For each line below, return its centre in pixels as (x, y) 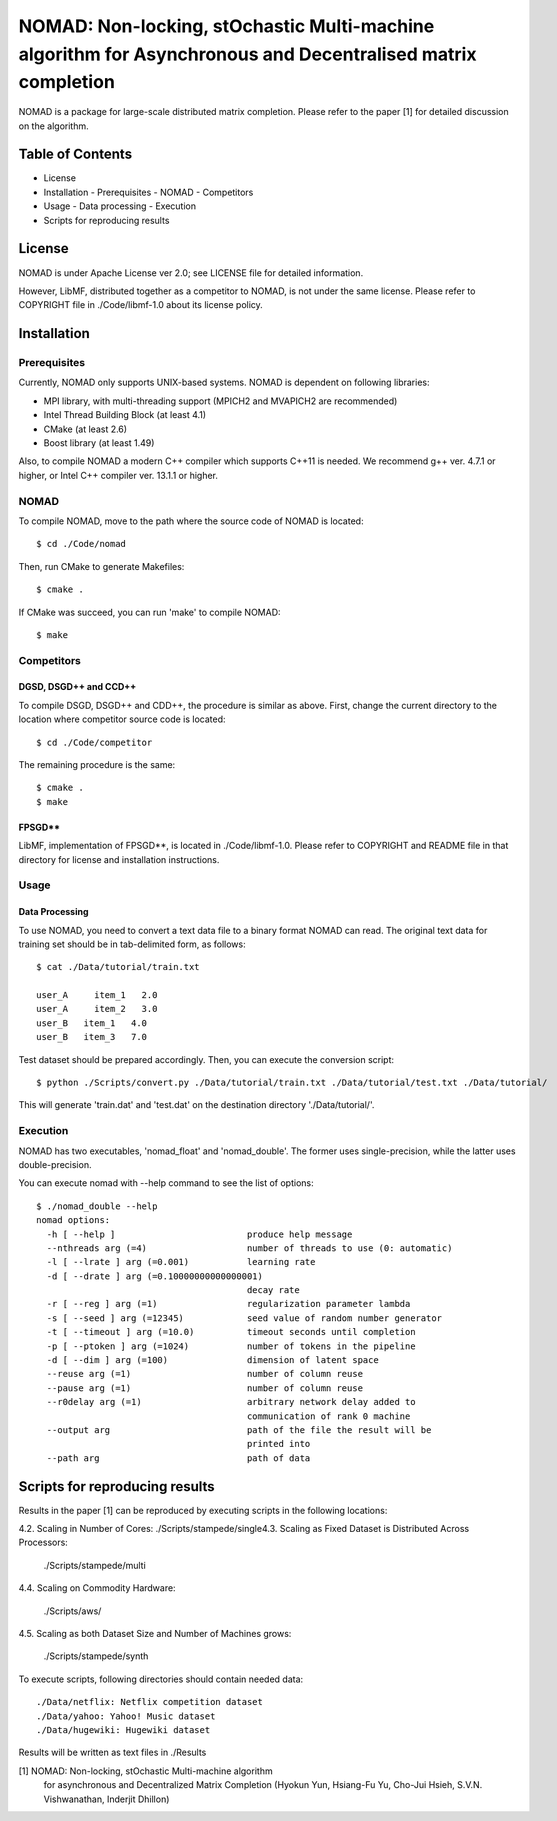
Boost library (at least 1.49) (99, 443)
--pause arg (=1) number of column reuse (205, 1388)
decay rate (273, 1290)
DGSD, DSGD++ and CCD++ (77, 687)
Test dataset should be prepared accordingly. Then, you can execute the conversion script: (206, 1059)
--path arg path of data (178, 1458)
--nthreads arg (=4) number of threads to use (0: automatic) (249, 1248)
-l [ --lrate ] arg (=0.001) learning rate (181, 1262)
